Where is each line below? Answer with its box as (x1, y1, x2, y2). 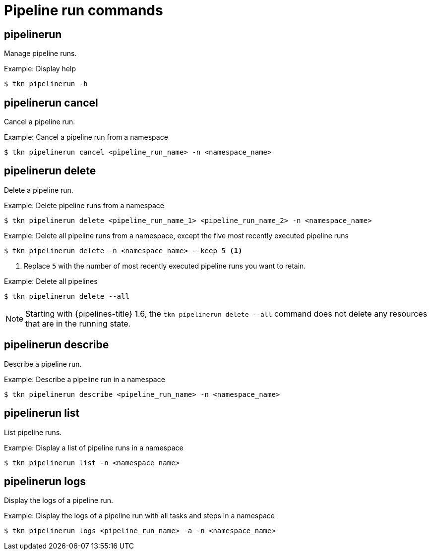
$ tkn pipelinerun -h (4, 80, 88, 88)
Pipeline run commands (4, 2, 163, 19)
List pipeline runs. (4, 428, 62, 437)
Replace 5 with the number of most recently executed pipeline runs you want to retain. (24, 261, 306, 270)
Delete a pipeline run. (4, 185, 73, 194)
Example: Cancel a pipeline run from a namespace (4, 133, 168, 142)
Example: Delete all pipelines (4, 277, 98, 285)
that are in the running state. (25, 318, 131, 329)
